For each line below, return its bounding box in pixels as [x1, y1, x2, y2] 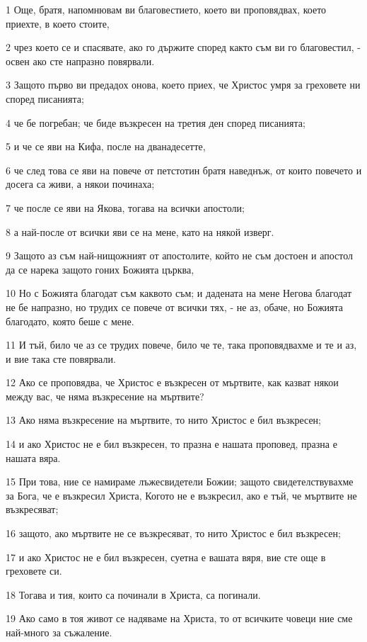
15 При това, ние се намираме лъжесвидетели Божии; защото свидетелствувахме [6, 474, 354, 489]
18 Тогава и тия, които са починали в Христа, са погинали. [6, 587, 261, 602]
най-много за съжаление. [6, 625, 112, 639]
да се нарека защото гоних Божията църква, [6, 261, 194, 276]
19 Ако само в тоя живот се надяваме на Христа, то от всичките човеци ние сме [6, 611, 353, 626]
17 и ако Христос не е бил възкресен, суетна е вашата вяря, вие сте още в [6, 549, 326, 564]
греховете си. [6, 563, 62, 578]
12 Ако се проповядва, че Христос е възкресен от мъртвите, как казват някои [6, 375, 339, 390]
